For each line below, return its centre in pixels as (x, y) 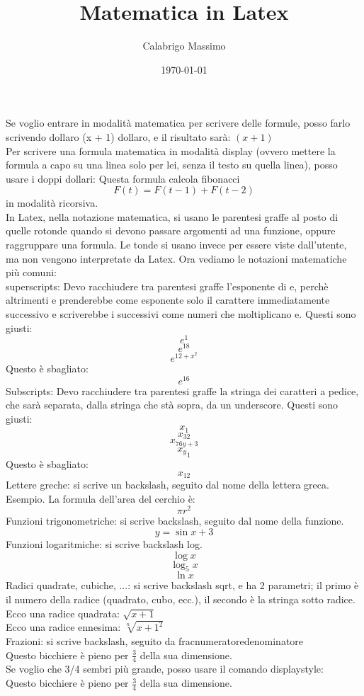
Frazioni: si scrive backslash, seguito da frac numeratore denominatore (155, 641)
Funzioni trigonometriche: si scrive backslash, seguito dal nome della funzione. (175, 521)
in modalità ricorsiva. (52, 203)
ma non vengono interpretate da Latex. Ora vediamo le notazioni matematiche (176, 258)
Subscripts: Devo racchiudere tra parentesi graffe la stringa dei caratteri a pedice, (182, 390)
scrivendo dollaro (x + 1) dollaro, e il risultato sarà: (118, 136)
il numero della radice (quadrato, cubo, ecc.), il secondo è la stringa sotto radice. (181, 599)
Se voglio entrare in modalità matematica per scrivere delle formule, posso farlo (178, 123)
